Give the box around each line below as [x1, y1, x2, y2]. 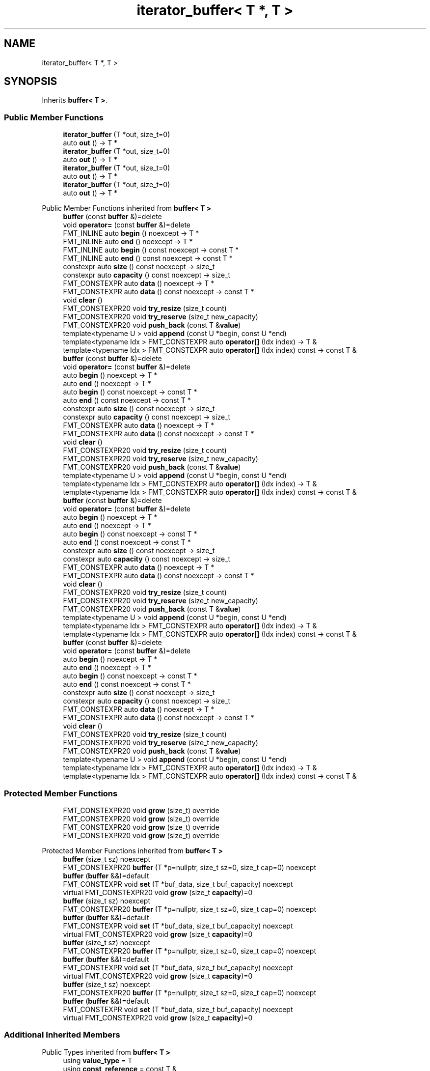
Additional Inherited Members [4, 1030, 120, 1040]
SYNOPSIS [4, 75, 57, 88]
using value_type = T [63, 1056, 133, 1065]
